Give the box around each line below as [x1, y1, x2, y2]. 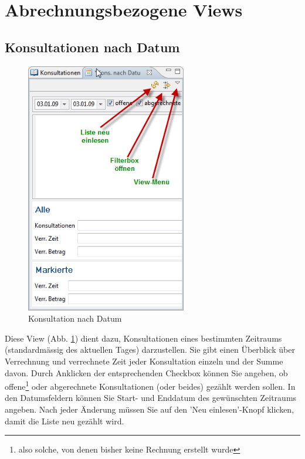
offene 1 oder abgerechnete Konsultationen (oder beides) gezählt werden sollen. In [5, 379, 296, 392]
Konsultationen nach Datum [5, 38, 180, 56]
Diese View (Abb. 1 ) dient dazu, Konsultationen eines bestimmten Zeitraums [5, 332, 282, 344]
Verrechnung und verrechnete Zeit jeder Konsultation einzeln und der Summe [5, 355, 283, 367]
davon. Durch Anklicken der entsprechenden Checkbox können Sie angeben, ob [5, 366, 288, 379]
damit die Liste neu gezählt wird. [5, 414, 124, 427]
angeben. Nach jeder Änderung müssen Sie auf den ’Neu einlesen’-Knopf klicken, [5, 403, 294, 416]
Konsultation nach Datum [28, 312, 122, 325]
